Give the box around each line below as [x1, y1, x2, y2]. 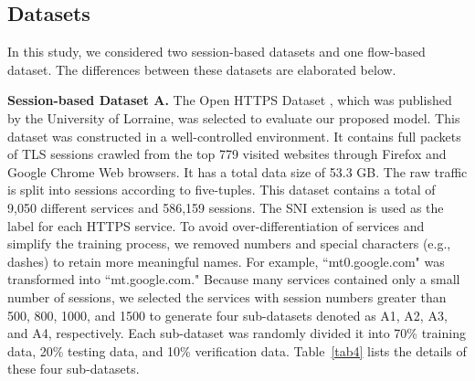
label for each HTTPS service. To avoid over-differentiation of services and [7, 216, 425, 235]
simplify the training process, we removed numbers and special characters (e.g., [7, 234, 451, 253]
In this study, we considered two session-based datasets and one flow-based [7, 42, 426, 61]
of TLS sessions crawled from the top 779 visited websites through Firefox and [7, 144, 447, 164]
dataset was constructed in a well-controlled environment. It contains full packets [7, 126, 461, 145]
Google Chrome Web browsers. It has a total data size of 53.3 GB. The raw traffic [7, 162, 468, 181]
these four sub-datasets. [7, 359, 140, 378]
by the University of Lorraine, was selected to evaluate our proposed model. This [7, 108, 460, 127]
